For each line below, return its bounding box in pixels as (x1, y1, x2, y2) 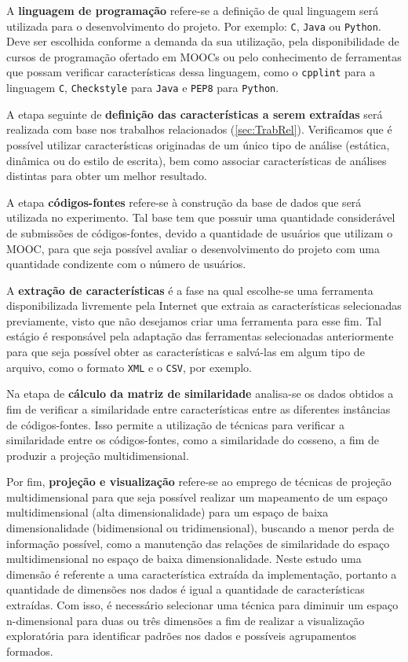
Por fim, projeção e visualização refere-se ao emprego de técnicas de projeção (6, 473, 392, 490)
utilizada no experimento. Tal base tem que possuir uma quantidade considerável (6, 209, 395, 226)
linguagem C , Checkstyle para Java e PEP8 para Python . (6, 79, 279, 96)
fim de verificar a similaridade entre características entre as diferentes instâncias (6, 400, 391, 417)
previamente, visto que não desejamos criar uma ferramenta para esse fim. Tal (6, 312, 382, 329)
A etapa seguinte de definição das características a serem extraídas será (6, 105, 383, 122)
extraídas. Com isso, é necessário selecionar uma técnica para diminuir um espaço (6, 597, 399, 613)
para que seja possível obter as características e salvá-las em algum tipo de (6, 344, 365, 360)
